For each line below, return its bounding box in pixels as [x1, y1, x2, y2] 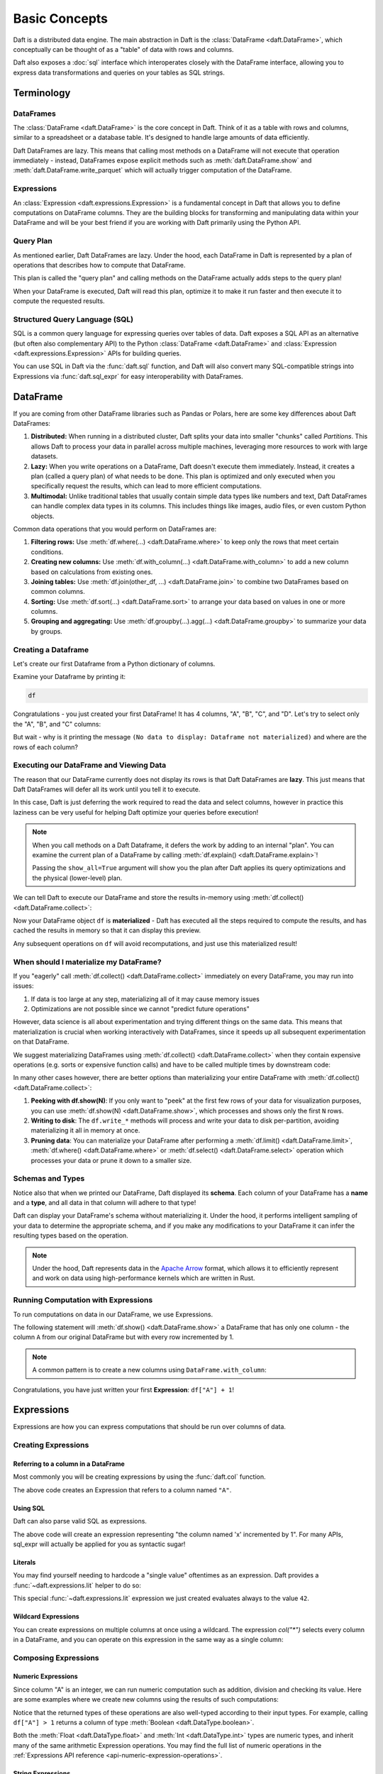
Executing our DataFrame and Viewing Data [13, 760, 167, 770]
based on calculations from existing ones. [30, 568, 153, 576]
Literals [13, 1558, 36, 1566]
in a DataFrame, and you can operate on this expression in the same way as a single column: [13, 1635, 284, 1643]
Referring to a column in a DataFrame [13, 1459, 126, 1468]
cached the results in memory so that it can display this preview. [13, 926, 201, 935]
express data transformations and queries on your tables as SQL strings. [13, 68, 225, 77]
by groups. [30, 627, 63, 635]
